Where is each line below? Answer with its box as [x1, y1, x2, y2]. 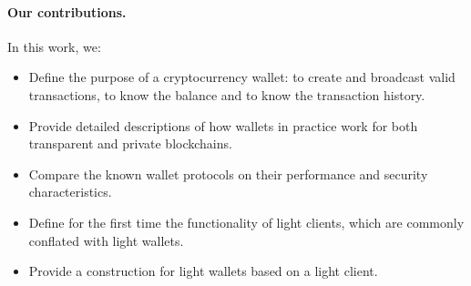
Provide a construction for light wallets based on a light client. [28, 261, 378, 281]
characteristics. [28, 182, 112, 201]
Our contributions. [7, 2, 127, 21]
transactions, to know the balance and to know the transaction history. [28, 85, 425, 104]
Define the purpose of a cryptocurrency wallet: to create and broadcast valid [28, 67, 456, 87]
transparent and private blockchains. [28, 134, 232, 153]
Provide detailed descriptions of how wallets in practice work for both [28, 116, 418, 135]
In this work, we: [7, 36, 101, 56]
